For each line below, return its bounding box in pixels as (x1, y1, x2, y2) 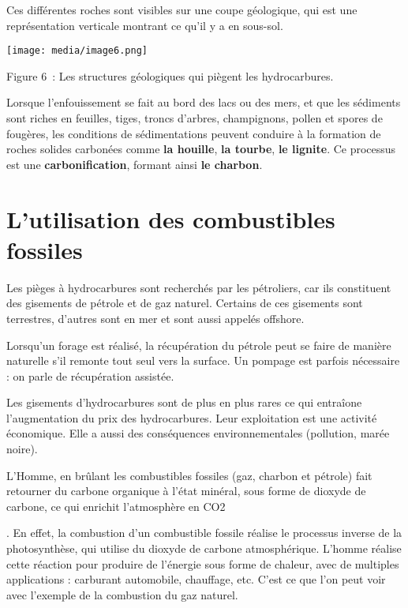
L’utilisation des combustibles (6, 202, 335, 235)
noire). (6, 441, 38, 457)
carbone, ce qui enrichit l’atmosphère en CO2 (6, 497, 226, 514)
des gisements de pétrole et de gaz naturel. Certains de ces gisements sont (6, 295, 363, 311)
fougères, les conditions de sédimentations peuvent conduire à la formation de (6, 125, 381, 141)
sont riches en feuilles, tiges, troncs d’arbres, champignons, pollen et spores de (6, 110, 383, 126)
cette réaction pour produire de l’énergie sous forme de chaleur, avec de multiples (6, 555, 399, 572)
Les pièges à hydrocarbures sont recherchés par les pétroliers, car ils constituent (6, 279, 391, 295)
